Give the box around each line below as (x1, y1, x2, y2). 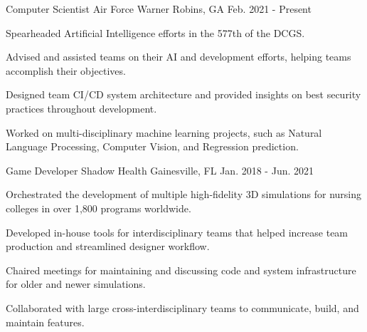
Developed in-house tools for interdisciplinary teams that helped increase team (6, 224, 349, 239)
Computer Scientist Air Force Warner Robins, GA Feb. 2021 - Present (6, 1, 312, 16)
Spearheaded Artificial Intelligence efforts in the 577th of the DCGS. (6, 25, 305, 40)
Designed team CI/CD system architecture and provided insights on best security (6, 87, 361, 102)
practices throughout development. (6, 100, 157, 115)
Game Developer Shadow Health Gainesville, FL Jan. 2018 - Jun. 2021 (6, 162, 314, 177)
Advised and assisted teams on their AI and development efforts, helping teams (6, 49, 351, 64)
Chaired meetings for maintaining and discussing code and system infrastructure (6, 262, 356, 277)
